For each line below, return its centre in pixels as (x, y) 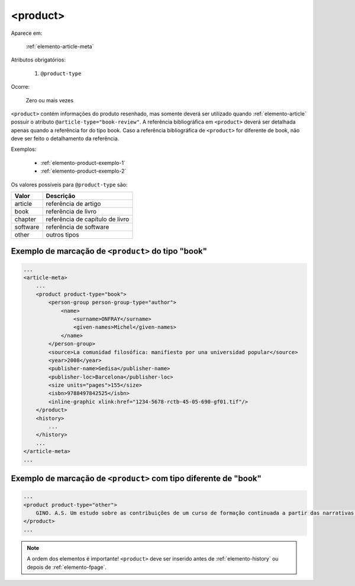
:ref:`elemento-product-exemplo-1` (83, 163)
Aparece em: (27, 33)
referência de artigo (73, 204)
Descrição (61, 196)
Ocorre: (20, 87)
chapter (25, 219)
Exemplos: (24, 149)
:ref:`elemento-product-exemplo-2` (83, 171)
